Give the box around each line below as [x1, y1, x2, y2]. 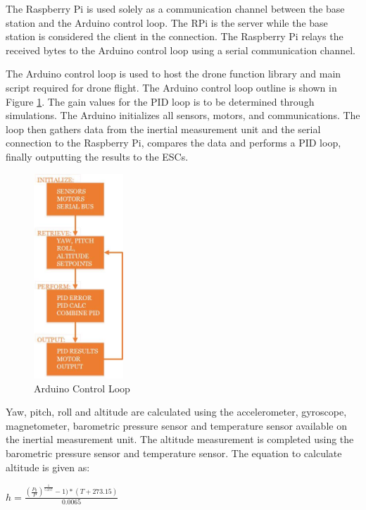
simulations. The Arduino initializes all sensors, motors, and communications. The [6, 108, 360, 123]
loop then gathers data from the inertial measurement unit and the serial [6, 121, 321, 136]
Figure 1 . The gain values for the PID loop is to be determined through [6, 94, 315, 108]
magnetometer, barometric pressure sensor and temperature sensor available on [6, 418, 347, 433]
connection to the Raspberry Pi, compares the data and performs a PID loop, [6, 135, 341, 150]
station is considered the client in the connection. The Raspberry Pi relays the [6, 29, 343, 44]
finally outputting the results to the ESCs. [6, 149, 189, 163]
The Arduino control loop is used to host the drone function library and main [6, 66, 341, 81]
